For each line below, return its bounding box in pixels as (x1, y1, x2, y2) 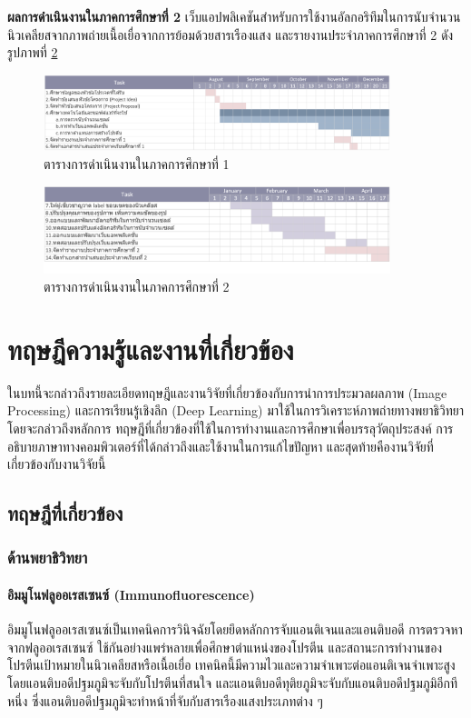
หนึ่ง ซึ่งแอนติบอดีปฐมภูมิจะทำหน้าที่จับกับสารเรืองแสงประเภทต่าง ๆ (7, 691, 323, 710)
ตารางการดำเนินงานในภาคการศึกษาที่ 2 (44, 277, 230, 296)
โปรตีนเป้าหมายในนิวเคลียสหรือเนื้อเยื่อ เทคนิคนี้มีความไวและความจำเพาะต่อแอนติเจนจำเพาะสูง (7, 655, 456, 674)
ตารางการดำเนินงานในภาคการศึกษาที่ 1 (44, 154, 230, 173)
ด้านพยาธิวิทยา (7, 546, 88, 569)
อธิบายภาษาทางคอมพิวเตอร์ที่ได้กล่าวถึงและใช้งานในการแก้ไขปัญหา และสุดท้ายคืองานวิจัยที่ (7, 436, 434, 455)
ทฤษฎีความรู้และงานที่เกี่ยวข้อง (7, 330, 294, 367)
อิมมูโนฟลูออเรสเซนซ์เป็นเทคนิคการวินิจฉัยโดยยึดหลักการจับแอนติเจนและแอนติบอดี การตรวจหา (7, 620, 463, 639)
